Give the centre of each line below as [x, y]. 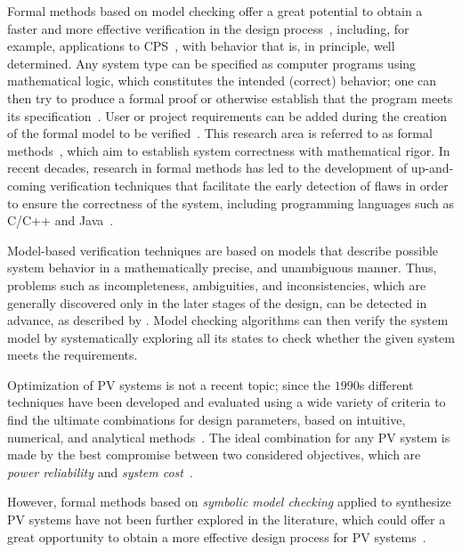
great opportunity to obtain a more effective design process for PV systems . [217, 536]
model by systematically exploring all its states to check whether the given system [231, 337]
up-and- [432, 168]
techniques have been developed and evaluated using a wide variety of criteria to [227, 402]
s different [386, 384]
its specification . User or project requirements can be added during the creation [227, 115]
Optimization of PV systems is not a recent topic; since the [169, 384]
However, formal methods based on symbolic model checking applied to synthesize [229, 502]
